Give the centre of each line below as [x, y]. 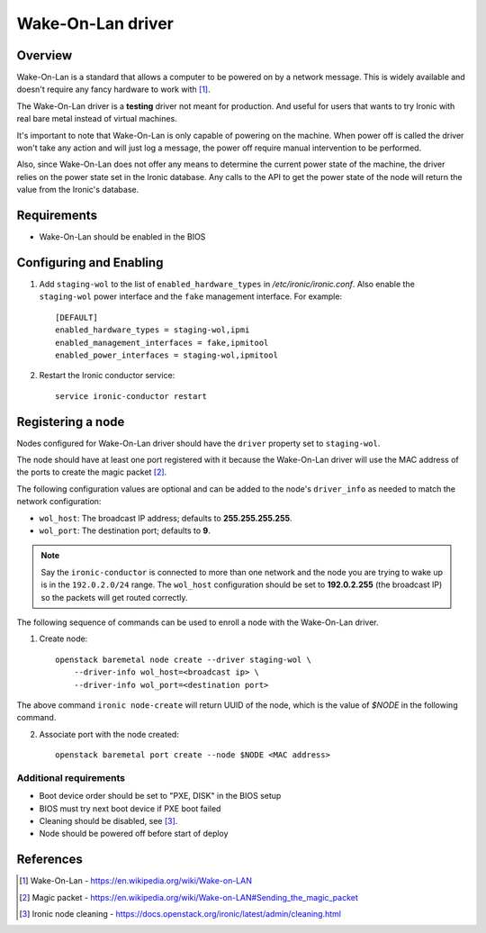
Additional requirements [71, 777]
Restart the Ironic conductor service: [107, 376]
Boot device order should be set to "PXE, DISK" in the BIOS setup [160, 796]
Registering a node [71, 422]
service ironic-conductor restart [131, 396]
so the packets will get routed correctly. [114, 597]
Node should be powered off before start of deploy [134, 834]
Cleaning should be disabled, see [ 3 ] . [108, 820]
